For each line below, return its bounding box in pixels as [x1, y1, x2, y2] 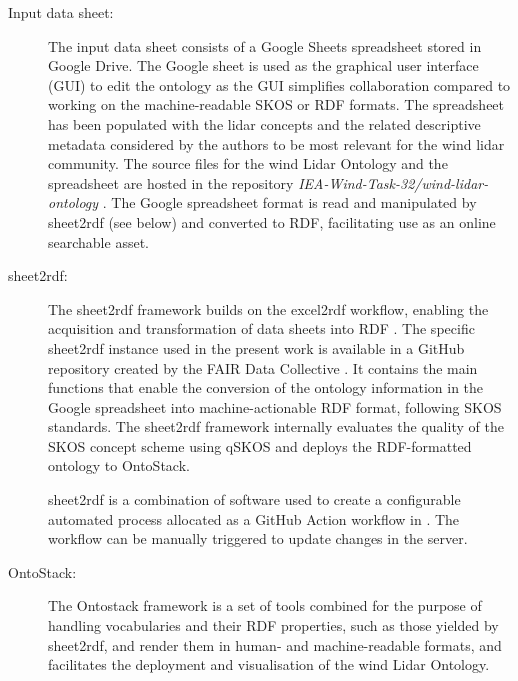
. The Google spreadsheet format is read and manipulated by [102, 192, 477, 213]
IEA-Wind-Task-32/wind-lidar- [298, 172, 489, 193]
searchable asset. [48, 231, 149, 252]
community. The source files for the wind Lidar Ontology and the [48, 153, 448, 174]
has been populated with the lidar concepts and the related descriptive [48, 113, 481, 134]
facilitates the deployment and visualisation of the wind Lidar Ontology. [48, 654, 490, 675]
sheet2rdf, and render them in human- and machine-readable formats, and [48, 634, 502, 655]
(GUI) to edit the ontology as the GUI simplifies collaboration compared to [48, 74, 511, 95]
